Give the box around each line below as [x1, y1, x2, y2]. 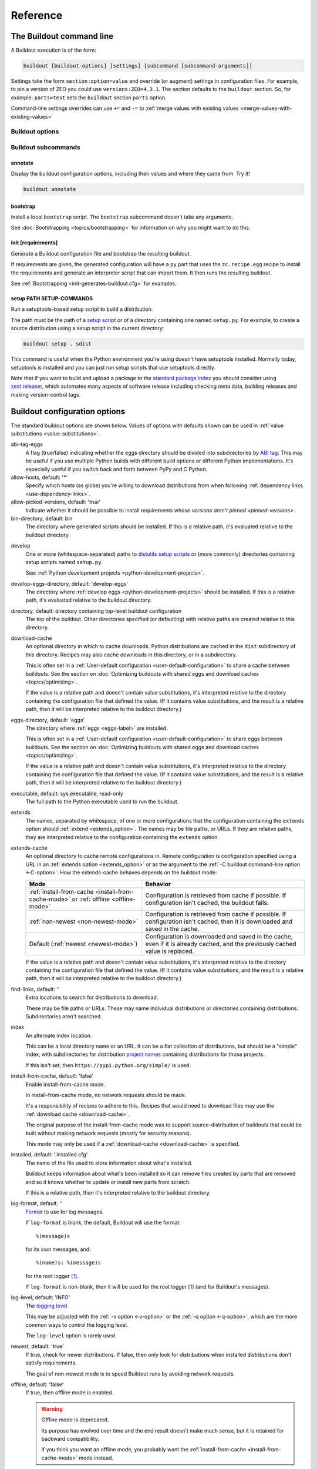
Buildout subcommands [11, 143, 80, 151]
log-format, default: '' [11, 1200, 63, 1207]
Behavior [145, 880, 171, 888]
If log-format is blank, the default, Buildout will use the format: [25, 1219, 181, 1226]
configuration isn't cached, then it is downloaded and [145, 917, 293, 925]
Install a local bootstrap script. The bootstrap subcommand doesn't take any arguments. [11, 213, 234, 220]
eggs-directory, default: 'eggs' [11, 716, 85, 723]
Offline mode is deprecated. [41, 1416, 109, 1423]
